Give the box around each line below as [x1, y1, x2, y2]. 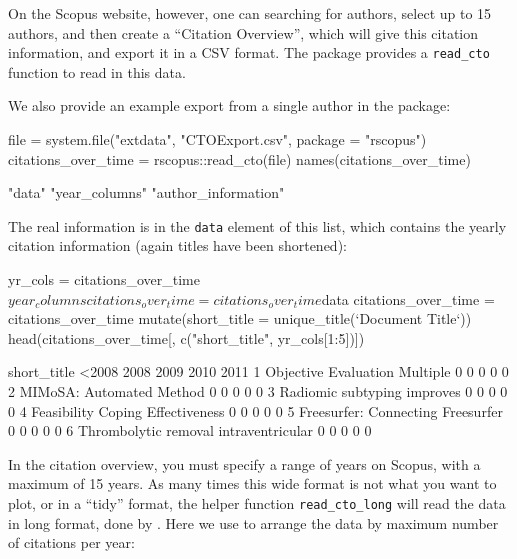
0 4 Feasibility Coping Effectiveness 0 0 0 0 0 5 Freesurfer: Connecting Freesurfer [8, 400, 503, 421]
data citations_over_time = [321, 288, 495, 309]
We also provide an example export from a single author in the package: [8, 95, 451, 116]
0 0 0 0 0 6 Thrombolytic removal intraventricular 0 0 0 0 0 [8, 420, 372, 441]
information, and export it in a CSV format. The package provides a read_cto [8, 42, 490, 63]
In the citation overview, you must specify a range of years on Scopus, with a [8, 453, 481, 474]
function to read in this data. [8, 61, 186, 82]
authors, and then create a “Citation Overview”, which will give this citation [8, 22, 479, 43]
